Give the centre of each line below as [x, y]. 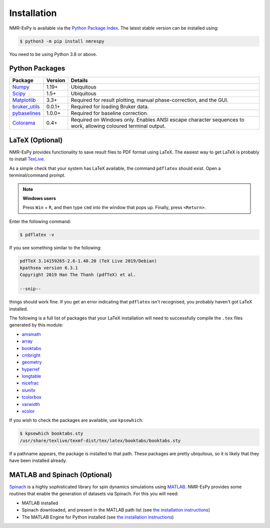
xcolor [28, 411]
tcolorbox [32, 397]
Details [79, 80]
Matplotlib [24, 100]
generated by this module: [36, 325]
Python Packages [37, 68]
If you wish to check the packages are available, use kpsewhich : [76, 420]
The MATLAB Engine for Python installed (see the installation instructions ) [98, 517]
